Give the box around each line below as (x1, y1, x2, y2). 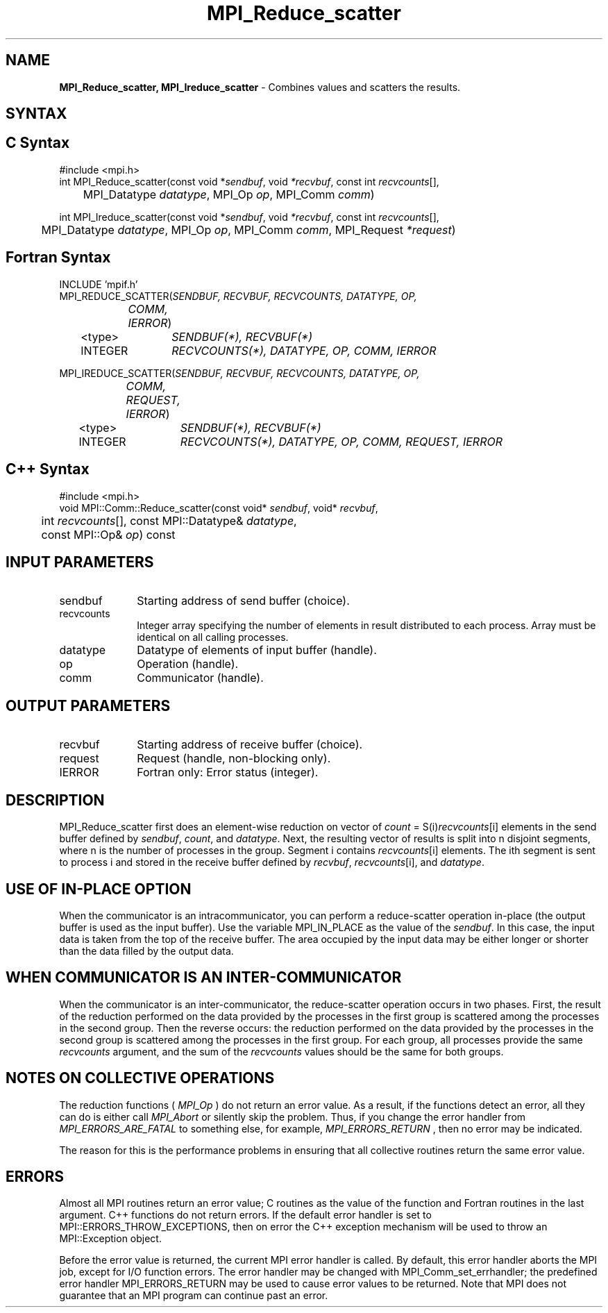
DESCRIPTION (6, 791, 105, 809)
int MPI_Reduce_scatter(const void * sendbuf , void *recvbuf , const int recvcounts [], (59, 175, 439, 187)
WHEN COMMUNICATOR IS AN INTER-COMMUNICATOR (6, 969, 402, 987)
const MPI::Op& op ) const (41, 527, 176, 542)
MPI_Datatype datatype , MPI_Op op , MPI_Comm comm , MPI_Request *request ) (41, 222, 456, 237)
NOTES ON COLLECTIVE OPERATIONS (6, 1069, 275, 1087)
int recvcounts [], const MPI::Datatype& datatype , (41, 513, 297, 528)
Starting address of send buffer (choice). (137, 594, 350, 608)
